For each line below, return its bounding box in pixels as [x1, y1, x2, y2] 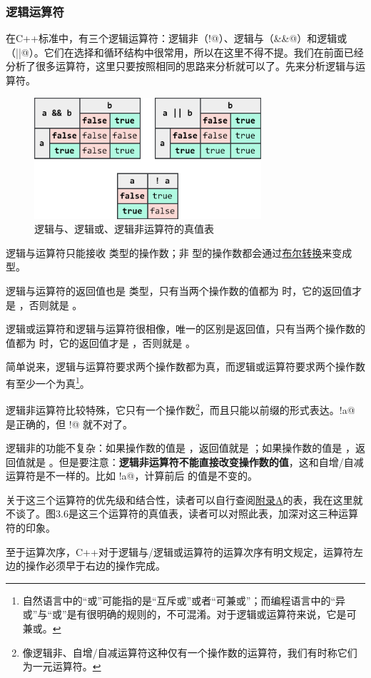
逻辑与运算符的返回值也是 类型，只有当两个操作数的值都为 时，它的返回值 [6, 283, 352, 298]
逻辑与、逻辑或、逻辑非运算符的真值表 [34, 221, 214, 236]
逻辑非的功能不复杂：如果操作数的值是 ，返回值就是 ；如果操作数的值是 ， [6, 440, 355, 455]
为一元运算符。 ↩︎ [22, 659, 101, 674]
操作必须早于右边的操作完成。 [25, 558, 166, 573]
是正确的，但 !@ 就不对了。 [6, 416, 133, 431]
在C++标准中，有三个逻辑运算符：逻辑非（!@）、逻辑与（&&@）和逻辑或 [6, 31, 347, 46]
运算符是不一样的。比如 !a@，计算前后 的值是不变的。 [6, 468, 258, 483]
